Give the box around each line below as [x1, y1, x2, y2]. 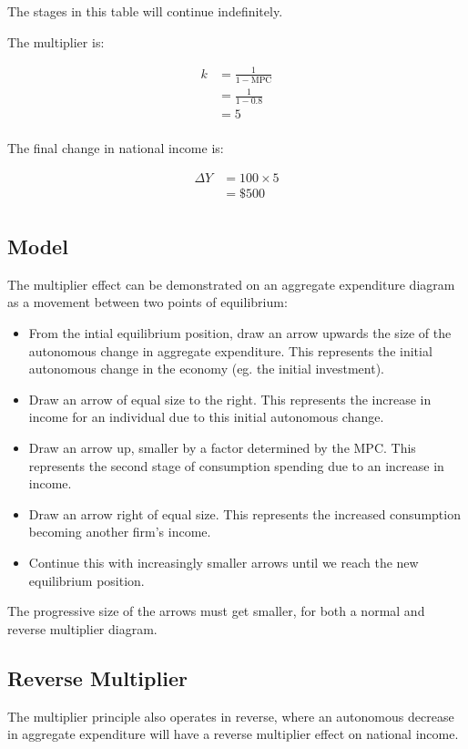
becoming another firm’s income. [28, 522, 211, 541]
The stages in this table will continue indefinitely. [7, 2, 283, 20]
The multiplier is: [7, 32, 105, 51]
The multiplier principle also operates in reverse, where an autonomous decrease [7, 706, 454, 725]
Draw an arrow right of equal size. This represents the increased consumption [28, 504, 461, 523]
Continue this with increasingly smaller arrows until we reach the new [28, 553, 419, 572]
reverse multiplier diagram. [7, 619, 158, 638]
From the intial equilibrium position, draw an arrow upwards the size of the [28, 323, 452, 343]
